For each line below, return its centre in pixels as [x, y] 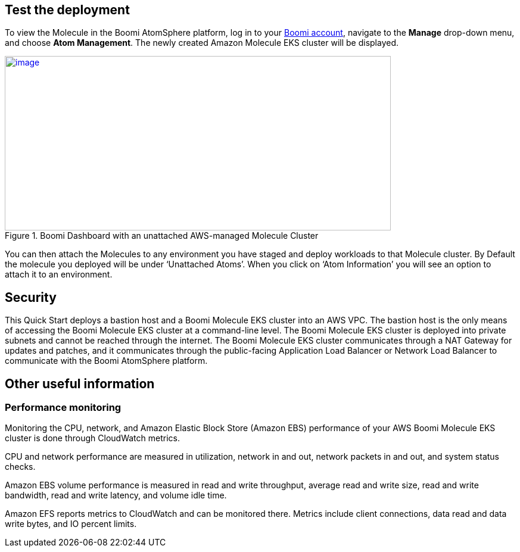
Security [31, 297]
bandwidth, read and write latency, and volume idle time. [116, 495]
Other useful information [80, 383]
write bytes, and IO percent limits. [71, 524]
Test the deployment [67, 10]
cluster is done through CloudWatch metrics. [92, 438]
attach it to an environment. [59, 275]
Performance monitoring [63, 408]
